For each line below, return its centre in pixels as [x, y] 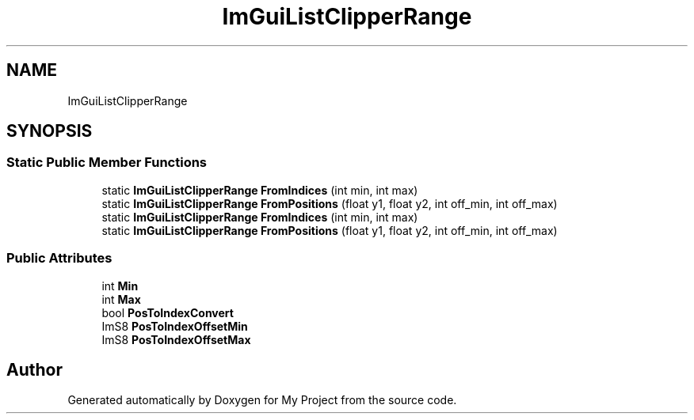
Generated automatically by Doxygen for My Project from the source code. [262, 400]
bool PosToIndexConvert [168, 312]
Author [34, 369]
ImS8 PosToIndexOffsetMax [176, 339]
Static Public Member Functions [107, 163]
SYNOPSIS [50, 131]
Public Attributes [59, 258]
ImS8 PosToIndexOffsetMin [175, 326]
